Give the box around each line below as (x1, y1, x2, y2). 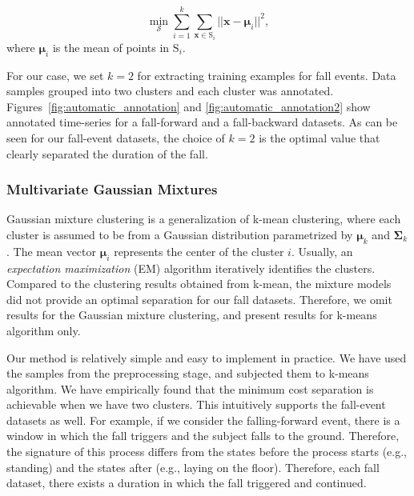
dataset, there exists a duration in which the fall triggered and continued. (6, 474, 367, 491)
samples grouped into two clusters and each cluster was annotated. (6, 82, 334, 99)
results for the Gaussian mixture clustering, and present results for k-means (6, 306, 377, 323)
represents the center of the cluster (114, 242, 284, 259)
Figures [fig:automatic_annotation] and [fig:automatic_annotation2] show (6, 98, 371, 114)
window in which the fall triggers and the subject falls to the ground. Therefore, (6, 427, 400, 444)
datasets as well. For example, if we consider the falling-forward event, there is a (6, 411, 400, 428)
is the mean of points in (52, 38, 170, 55)
